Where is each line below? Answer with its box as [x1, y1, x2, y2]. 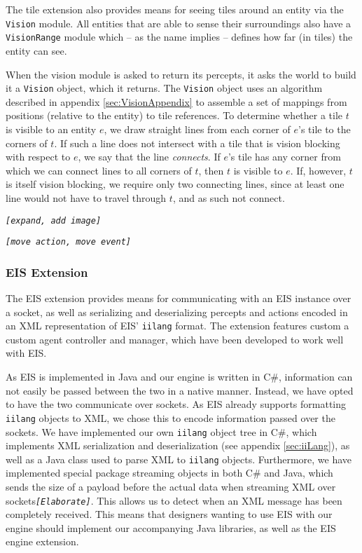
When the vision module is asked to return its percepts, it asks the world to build [6, 67, 356, 81]
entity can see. [6, 43, 67, 57]
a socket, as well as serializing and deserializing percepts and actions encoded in [6, 304, 348, 319]
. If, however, [290, 163, 347, 177]
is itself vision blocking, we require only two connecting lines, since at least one [6, 177, 344, 191]
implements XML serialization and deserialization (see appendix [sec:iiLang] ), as [6, 438, 350, 453]
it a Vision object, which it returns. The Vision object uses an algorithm [6, 81, 323, 95]
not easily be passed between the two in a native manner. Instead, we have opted [6, 383, 354, 397]
